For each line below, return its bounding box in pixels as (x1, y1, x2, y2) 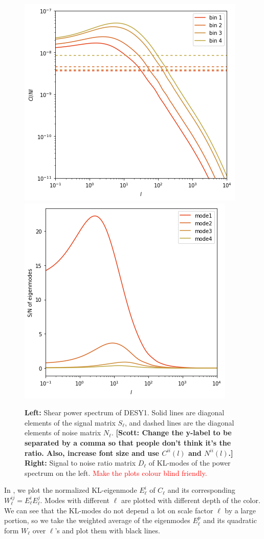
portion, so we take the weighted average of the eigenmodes (4, 515, 190, 526)
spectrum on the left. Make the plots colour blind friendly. (25, 467, 207, 478)
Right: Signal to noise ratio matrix (25, 457, 136, 468)
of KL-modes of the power (148, 457, 231, 468)
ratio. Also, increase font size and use (25, 447, 159, 458)
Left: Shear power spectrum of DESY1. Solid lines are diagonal (25, 407, 225, 418)
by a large (225, 505, 256, 515)
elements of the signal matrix (25, 417, 116, 428)
